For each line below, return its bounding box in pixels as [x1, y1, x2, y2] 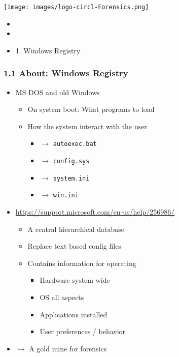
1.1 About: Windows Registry [4, 67, 128, 79]
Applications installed [40, 309, 108, 319]
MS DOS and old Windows [15, 86, 100, 97]
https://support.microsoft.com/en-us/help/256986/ [15, 206, 175, 217]
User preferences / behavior [40, 326, 126, 337]
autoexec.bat [53, 140, 97, 148]
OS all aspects [40, 292, 84, 303]
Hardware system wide [40, 275, 110, 285]
